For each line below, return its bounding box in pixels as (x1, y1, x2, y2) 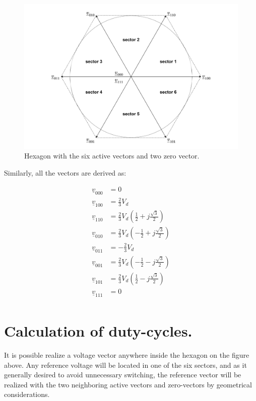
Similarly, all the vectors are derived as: (4, 167, 126, 178)
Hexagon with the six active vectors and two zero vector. (24, 150, 200, 161)
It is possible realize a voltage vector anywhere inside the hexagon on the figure (4, 350, 249, 360)
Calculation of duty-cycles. (4, 320, 193, 341)
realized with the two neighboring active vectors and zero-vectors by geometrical (4, 379, 252, 389)
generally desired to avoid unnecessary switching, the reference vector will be (4, 369, 241, 380)
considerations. (4, 389, 50, 399)
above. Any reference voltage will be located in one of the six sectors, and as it (4, 359, 247, 370)
